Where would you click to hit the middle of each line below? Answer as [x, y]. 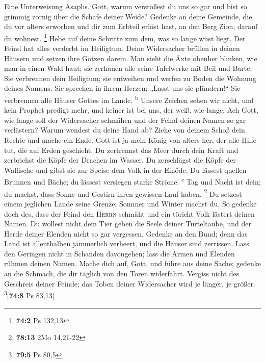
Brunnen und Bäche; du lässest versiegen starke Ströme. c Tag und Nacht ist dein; [132, 181]
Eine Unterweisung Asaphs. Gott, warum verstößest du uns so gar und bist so [126, 6]
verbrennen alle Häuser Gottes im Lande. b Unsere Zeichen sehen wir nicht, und [129, 99]
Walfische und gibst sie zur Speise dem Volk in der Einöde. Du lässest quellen [125, 170]
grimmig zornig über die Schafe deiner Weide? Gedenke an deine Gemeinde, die [128, 16]
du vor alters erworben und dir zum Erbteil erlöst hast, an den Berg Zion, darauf [131, 26]
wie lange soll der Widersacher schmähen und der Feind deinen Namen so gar [125, 120]
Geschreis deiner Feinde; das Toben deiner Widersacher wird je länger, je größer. [130, 283]
